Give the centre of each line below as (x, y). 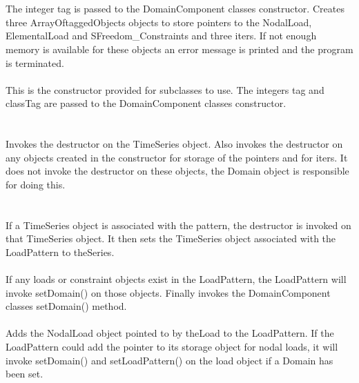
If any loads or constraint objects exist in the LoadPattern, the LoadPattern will (176, 279)
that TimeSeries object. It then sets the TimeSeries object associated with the (171, 238)
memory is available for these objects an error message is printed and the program (179, 49)
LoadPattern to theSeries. (60, 252)
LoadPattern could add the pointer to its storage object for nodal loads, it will (172, 347)
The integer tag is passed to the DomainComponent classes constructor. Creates (175, 9)
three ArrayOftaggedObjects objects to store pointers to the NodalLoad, (159, 22)
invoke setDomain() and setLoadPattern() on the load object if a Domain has (169, 360)
